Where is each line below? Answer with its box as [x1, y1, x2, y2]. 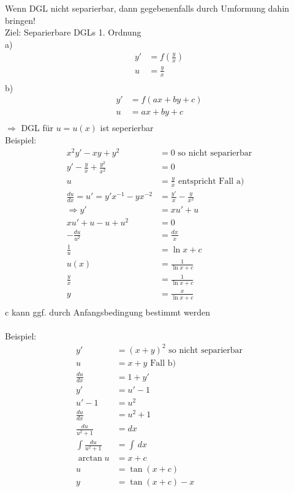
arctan [78, 454, 102, 463]
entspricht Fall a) [178, 176, 244, 186]
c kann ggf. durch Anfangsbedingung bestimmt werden [5, 305, 211, 318]
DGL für [21, 121, 54, 134]
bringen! [5, 13, 36, 26]
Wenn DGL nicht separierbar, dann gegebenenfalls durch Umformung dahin [5, 2, 290, 14]
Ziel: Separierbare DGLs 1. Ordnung [5, 26, 141, 39]
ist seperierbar [100, 121, 154, 134]
